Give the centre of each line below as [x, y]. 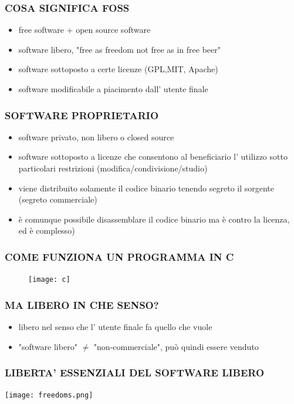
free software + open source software [85, 30]
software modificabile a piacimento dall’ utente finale [113, 89]
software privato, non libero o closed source [96, 137]
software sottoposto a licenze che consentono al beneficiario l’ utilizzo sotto [153, 156]
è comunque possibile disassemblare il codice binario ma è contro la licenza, [154, 219]
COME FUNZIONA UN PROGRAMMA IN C [119, 256]
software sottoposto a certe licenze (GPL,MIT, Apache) [118, 69]
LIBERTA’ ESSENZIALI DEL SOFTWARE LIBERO [135, 373]
